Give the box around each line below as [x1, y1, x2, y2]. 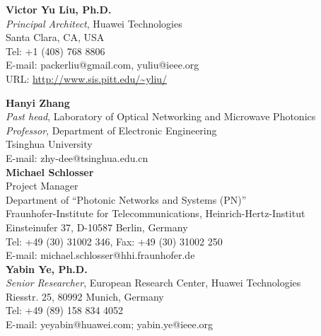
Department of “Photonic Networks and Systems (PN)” [6, 192, 247, 207]
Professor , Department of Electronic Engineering [6, 122, 217, 137]
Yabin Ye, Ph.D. [6, 261, 88, 276]
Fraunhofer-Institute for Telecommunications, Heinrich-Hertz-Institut [6, 206, 305, 221]
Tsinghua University [6, 137, 93, 151]
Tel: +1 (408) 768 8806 [6, 43, 105, 58]
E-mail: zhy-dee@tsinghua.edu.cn [6, 150, 148, 165]
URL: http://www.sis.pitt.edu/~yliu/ [6, 71, 168, 86]
